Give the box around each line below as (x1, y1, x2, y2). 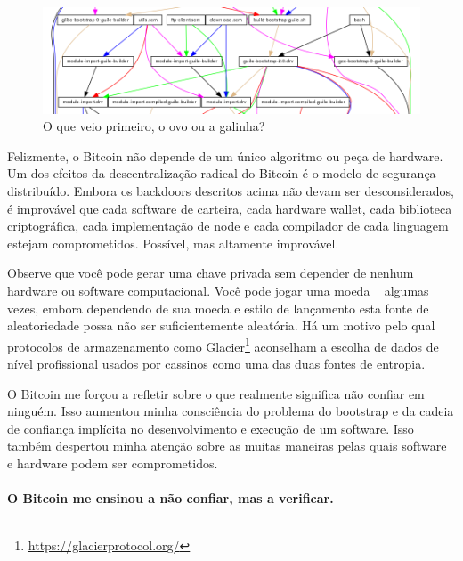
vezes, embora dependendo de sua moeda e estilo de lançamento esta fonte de (7, 298, 429, 317)
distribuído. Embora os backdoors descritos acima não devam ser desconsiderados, (7, 182, 454, 200)
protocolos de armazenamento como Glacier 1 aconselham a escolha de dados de (7, 334, 439, 355)
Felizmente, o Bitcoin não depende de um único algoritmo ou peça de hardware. (7, 146, 443, 165)
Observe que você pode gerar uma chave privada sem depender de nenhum (7, 264, 414, 282)
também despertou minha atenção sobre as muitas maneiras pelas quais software (7, 436, 447, 455)
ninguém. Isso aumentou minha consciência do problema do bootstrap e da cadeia (7, 402, 454, 420)
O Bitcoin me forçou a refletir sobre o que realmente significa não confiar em (7, 384, 425, 402)
